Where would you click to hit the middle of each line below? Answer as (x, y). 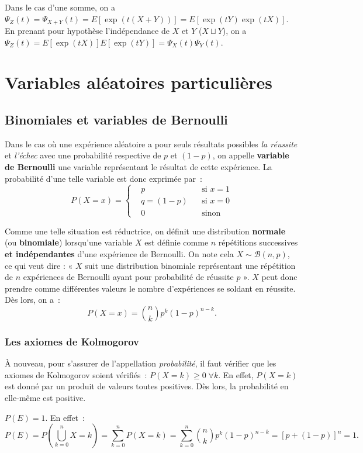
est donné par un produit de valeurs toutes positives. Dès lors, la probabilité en (147, 386)
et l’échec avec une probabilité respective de (83, 155)
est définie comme (177, 242)
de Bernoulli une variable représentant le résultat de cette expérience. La (139, 167)
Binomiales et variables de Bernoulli (116, 119)
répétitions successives (258, 242)
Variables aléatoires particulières (139, 82)
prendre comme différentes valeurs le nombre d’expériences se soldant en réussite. (150, 288)
